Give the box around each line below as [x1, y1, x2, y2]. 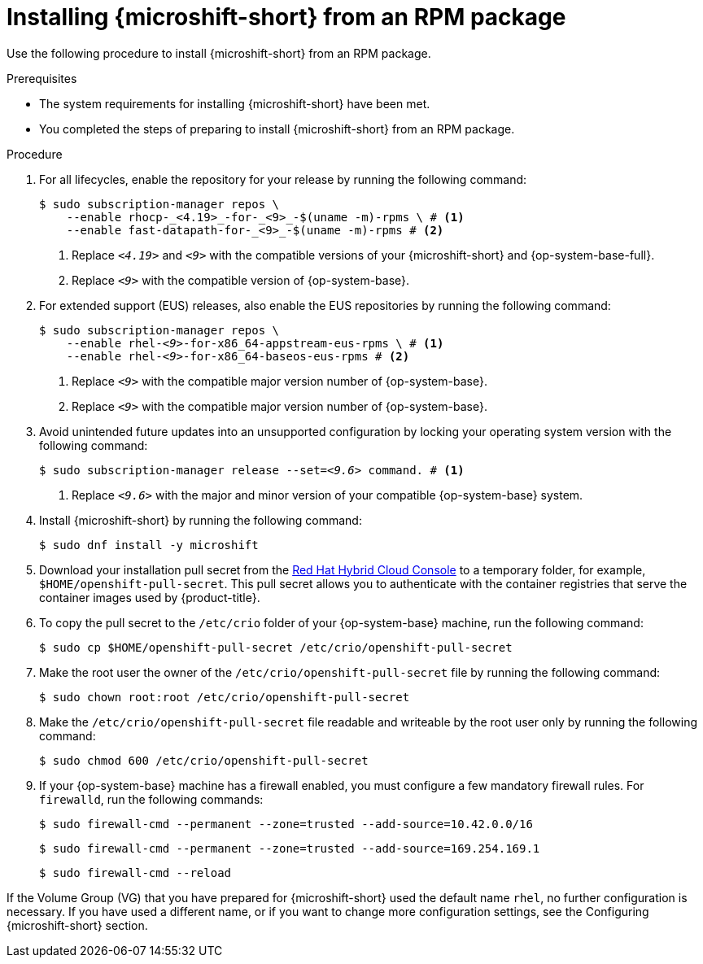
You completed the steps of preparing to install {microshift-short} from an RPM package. [39, 121, 515, 136]
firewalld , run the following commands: [39, 792, 264, 806]
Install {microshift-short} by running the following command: [39, 513, 362, 527]
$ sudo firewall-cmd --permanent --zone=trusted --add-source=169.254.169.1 [39, 841, 540, 855]
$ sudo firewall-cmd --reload [39, 866, 232, 879]
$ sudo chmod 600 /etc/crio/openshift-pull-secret [39, 753, 369, 767]
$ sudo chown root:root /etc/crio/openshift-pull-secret [39, 690, 410, 704]
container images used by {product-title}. [39, 590, 260, 604]
